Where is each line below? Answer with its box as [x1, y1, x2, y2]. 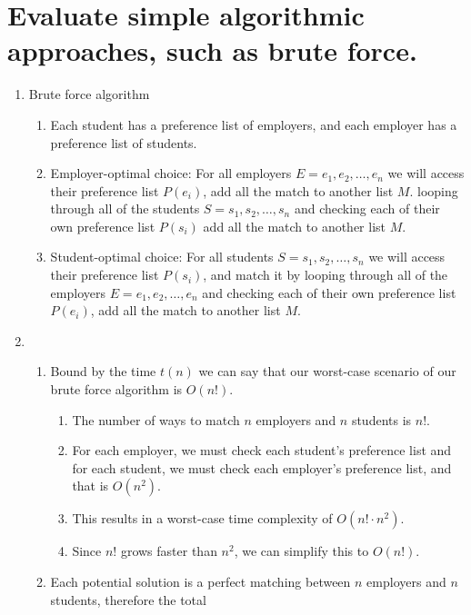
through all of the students [50, 199, 200, 218]
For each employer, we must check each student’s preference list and [72, 441, 452, 460]
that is [72, 476, 109, 495]
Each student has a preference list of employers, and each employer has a [50, 114, 457, 134]
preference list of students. [50, 133, 197, 152]
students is [351, 410, 412, 429]
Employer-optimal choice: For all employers [50, 164, 292, 183]
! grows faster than [113, 541, 217, 560]
